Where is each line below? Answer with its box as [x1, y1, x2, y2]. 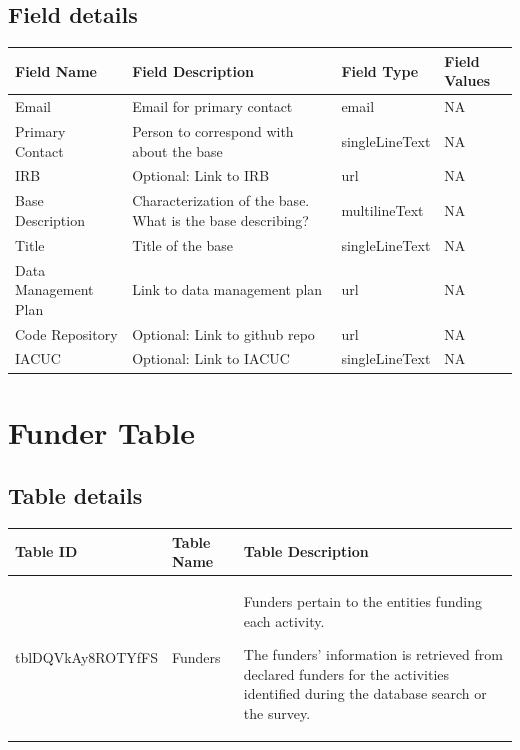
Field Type [341, 60, 419, 81]
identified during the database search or [243, 683, 487, 704]
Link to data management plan [132, 279, 323, 300]
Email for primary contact [132, 96, 293, 117]
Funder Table [8, 411, 195, 452]
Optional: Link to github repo [132, 323, 315, 344]
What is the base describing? [132, 209, 309, 230]
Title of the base [132, 234, 233, 255]
